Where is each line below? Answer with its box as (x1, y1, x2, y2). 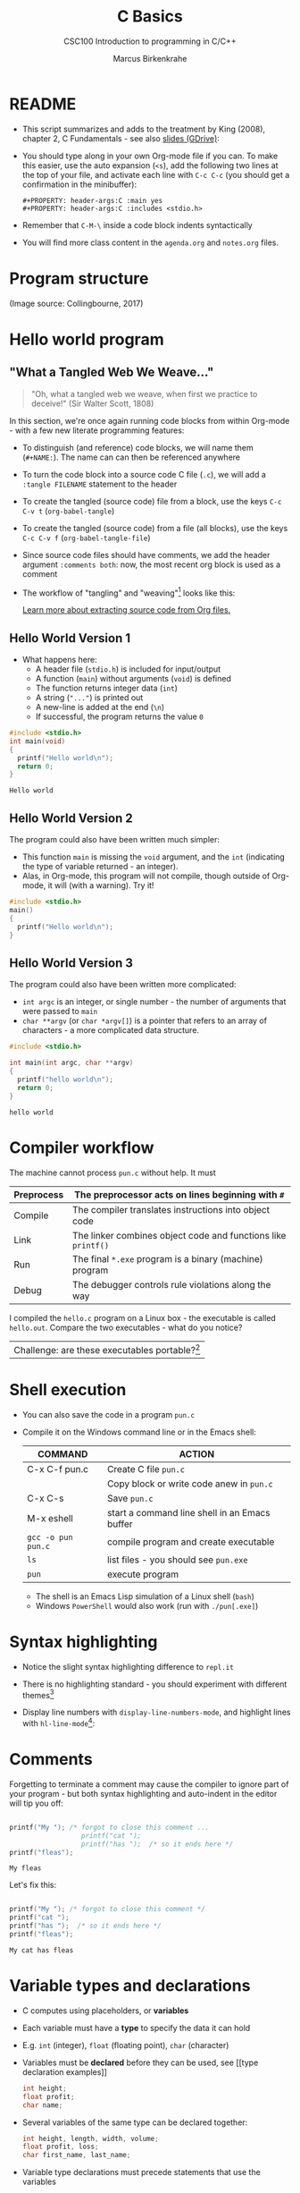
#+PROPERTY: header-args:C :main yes (21, 196, 163, 205)
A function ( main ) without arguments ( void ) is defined (35, 673, 232, 684)
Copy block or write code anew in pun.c (106, 1478, 274, 1490)
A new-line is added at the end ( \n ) (35, 702, 165, 713)
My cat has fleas (9, 1945, 74, 1955)
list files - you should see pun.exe (106, 1554, 248, 1566)
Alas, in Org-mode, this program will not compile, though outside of (21, 870, 271, 882)
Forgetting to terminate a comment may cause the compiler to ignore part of (9, 1778, 289, 1790)
